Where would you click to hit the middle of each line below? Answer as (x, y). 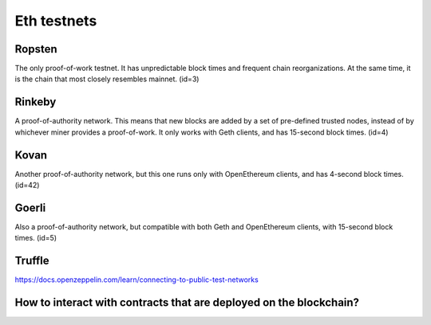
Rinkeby (36, 102)
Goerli (30, 208)
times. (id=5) (36, 238)
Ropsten (36, 49)
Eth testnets (56, 21)
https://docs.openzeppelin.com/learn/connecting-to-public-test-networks (136, 280)
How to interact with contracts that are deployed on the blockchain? (187, 303)
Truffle (32, 261)
